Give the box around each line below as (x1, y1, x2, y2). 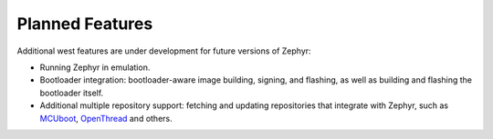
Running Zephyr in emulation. (39, 62, 151, 73)
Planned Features (16, 14, 153, 34)
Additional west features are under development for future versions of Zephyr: (16, 45, 311, 56)
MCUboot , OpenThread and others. (39, 113, 173, 124)
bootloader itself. (39, 87, 104, 98)
